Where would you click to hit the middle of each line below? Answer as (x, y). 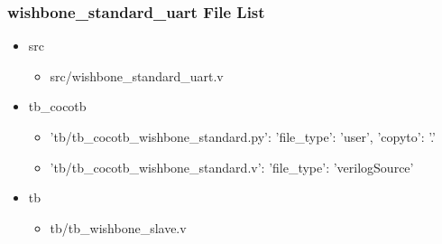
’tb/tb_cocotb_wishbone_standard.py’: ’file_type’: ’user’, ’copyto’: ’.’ (243, 136)
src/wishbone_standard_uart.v (137, 75)
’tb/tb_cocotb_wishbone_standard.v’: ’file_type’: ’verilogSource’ (232, 167)
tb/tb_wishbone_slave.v (118, 227)
